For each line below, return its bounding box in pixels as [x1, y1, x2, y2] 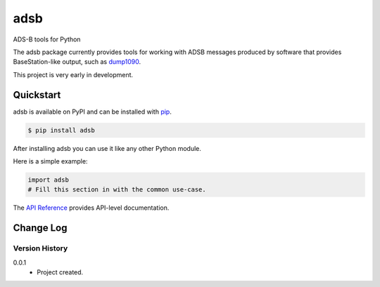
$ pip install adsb [27, 126, 95, 134]
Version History [13, 243, 68, 253]
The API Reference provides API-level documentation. [13, 203, 170, 212]
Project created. [37, 267, 84, 276]
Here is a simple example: [13, 156, 88, 165]
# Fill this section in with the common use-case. [27, 186, 207, 194]
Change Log [13, 222, 68, 234]
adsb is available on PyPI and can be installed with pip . [13, 107, 172, 116]
